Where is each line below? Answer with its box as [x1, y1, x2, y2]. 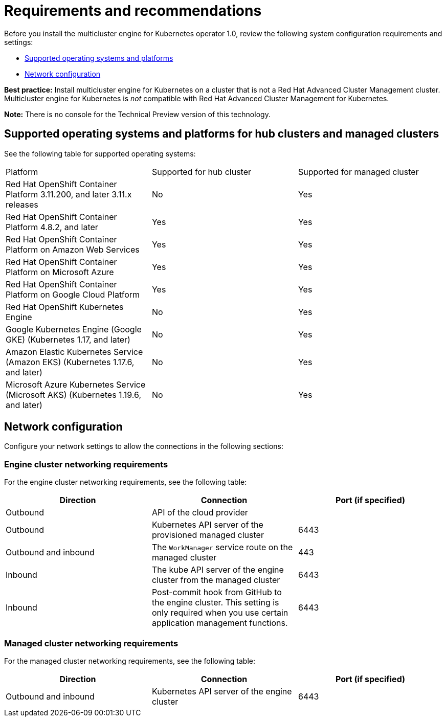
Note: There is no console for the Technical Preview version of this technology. [4, 109, 271, 119]
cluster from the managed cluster [151, 575, 280, 585]
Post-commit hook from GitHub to [151, 587, 282, 598]
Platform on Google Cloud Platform [6, 289, 140, 300]
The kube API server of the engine [151, 565, 284, 575]
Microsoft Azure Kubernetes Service [6, 379, 146, 390]
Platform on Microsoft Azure [6, 266, 114, 277]
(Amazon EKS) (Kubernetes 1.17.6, [6, 356, 135, 367]
